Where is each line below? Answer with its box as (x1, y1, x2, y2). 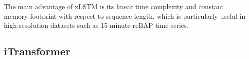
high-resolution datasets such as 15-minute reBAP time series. (4, 20, 189, 30)
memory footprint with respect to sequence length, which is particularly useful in (4, 11, 246, 21)
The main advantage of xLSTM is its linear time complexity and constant (4, 1, 224, 11)
